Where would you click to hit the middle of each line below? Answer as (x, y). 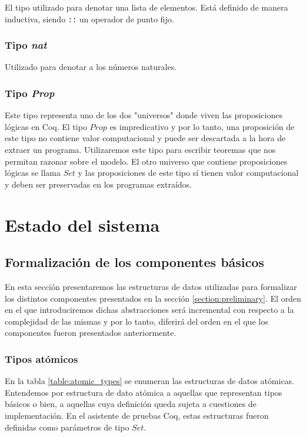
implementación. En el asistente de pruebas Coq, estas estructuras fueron (137, 415)
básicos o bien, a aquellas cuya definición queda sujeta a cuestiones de (131, 404)
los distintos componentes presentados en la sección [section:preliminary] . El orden (153, 298)
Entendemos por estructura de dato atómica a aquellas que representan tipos (144, 392)
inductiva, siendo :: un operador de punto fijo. (89, 19)
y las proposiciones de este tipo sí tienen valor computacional (188, 173)
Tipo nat (26, 45)
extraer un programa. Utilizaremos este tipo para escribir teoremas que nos (140, 150)
